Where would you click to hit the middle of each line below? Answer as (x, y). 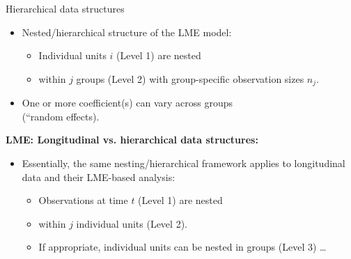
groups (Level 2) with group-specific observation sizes (190, 78)
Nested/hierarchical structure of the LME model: (127, 32)
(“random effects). (61, 116)
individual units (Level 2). (132, 223)
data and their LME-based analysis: (99, 176)
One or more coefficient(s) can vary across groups (127, 103)
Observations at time (83, 200)
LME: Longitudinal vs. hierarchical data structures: (132, 140)
